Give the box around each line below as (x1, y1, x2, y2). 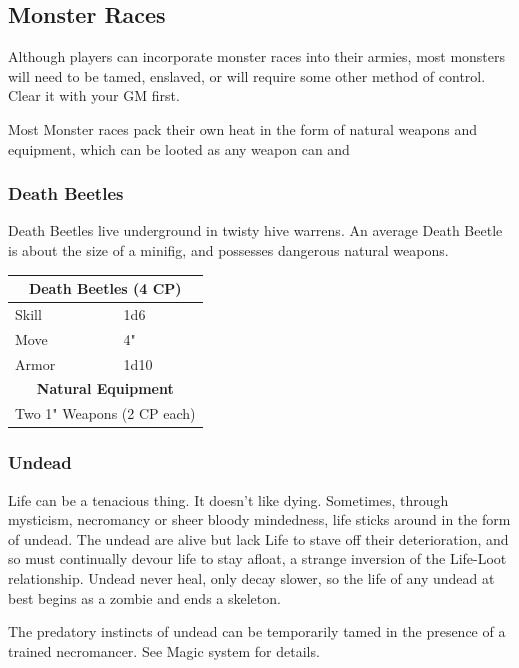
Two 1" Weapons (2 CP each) (15, 403, 196, 424)
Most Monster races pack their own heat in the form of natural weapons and (8, 118, 478, 139)
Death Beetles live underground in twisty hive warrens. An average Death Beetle (8, 220, 503, 241)
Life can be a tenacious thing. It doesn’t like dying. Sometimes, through (8, 489, 449, 510)
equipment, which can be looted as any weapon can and (8, 138, 350, 159)
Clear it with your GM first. (8, 85, 180, 106)
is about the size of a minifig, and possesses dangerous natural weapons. (8, 239, 449, 260)
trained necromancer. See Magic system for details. (8, 640, 320, 661)
